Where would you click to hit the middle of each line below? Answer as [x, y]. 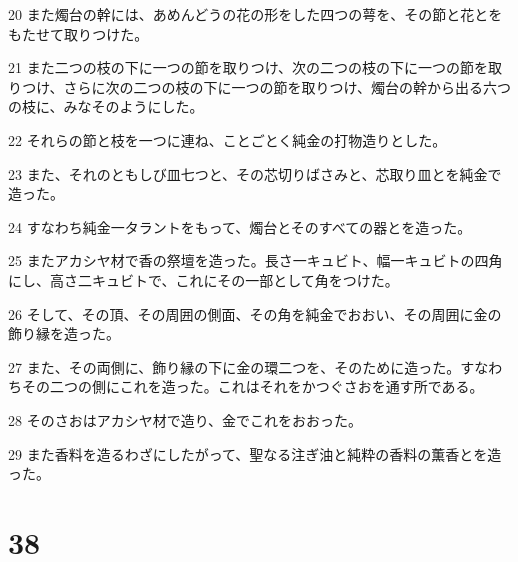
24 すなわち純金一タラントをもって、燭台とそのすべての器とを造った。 [240, 226]
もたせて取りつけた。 [78, 33]
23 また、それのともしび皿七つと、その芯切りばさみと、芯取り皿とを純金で [255, 173]
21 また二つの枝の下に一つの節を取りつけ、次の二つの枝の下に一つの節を [248, 67]
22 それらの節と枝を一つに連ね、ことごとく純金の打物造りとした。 [227, 139]
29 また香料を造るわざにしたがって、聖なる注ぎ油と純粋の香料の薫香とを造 [255, 453]
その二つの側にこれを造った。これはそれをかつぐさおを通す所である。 [252, 386]
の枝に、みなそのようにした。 [106, 106]
